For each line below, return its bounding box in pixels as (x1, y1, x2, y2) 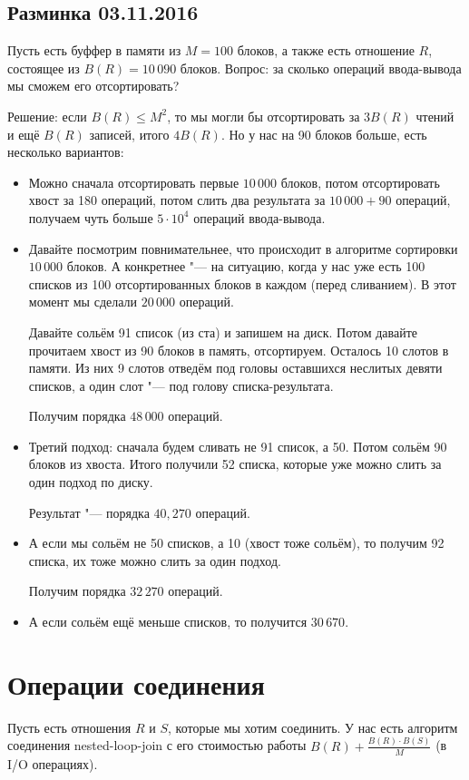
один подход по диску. (28, 473, 153, 492)
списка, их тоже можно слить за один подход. (28, 551, 281, 570)
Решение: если (7, 106, 87, 125)
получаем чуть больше (28, 208, 153, 227)
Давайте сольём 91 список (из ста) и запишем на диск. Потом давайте (28, 322, 417, 341)
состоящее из (7, 58, 80, 77)
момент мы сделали (28, 292, 138, 311)
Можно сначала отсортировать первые (28, 172, 239, 191)
